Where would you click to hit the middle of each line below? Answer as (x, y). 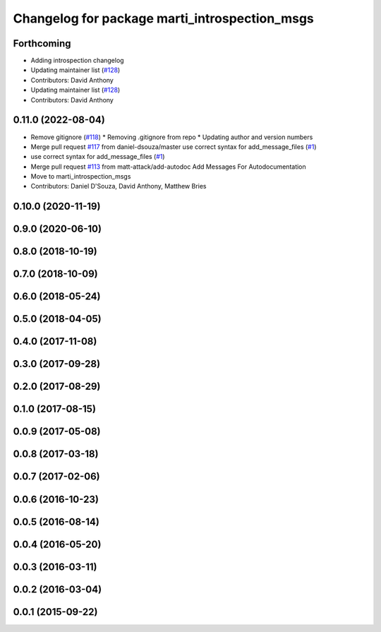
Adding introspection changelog (77, 61)
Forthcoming (42, 43)
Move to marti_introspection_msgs (81, 177)
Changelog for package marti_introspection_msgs (163, 18)
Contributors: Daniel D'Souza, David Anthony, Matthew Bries (119, 186)
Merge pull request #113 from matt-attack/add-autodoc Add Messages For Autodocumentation (168, 167)
